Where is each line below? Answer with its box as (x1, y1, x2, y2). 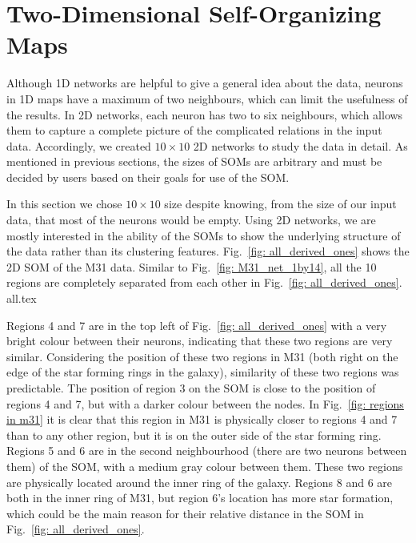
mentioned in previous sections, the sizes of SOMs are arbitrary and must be (6, 153, 382, 170)
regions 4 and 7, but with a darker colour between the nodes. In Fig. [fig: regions (6, 395, 404, 412)
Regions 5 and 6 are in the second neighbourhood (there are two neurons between (6, 442, 407, 459)
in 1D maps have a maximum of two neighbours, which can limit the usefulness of (6, 90, 408, 107)
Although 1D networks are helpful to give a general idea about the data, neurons (6, 74, 403, 91)
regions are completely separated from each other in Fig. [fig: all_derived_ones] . (6, 274, 402, 291)
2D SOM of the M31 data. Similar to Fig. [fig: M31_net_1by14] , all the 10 (6, 258, 377, 275)
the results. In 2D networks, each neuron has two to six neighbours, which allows (6, 106, 403, 123)
